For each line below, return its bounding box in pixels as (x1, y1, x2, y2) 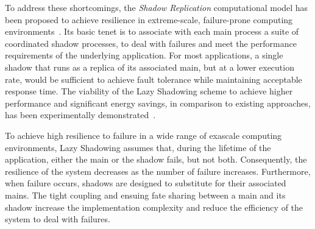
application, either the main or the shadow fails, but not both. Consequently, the (5, 153, 307, 166)
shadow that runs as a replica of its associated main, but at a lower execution (5, 60, 294, 73)
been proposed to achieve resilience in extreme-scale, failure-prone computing (5, 13, 293, 26)
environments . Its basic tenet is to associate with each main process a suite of (5, 25, 299, 38)
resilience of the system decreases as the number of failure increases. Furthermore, (5, 164, 311, 177)
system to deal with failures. (5, 213, 110, 225)
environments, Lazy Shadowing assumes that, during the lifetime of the (5, 141, 271, 153)
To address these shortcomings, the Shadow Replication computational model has (5, 1, 308, 13)
